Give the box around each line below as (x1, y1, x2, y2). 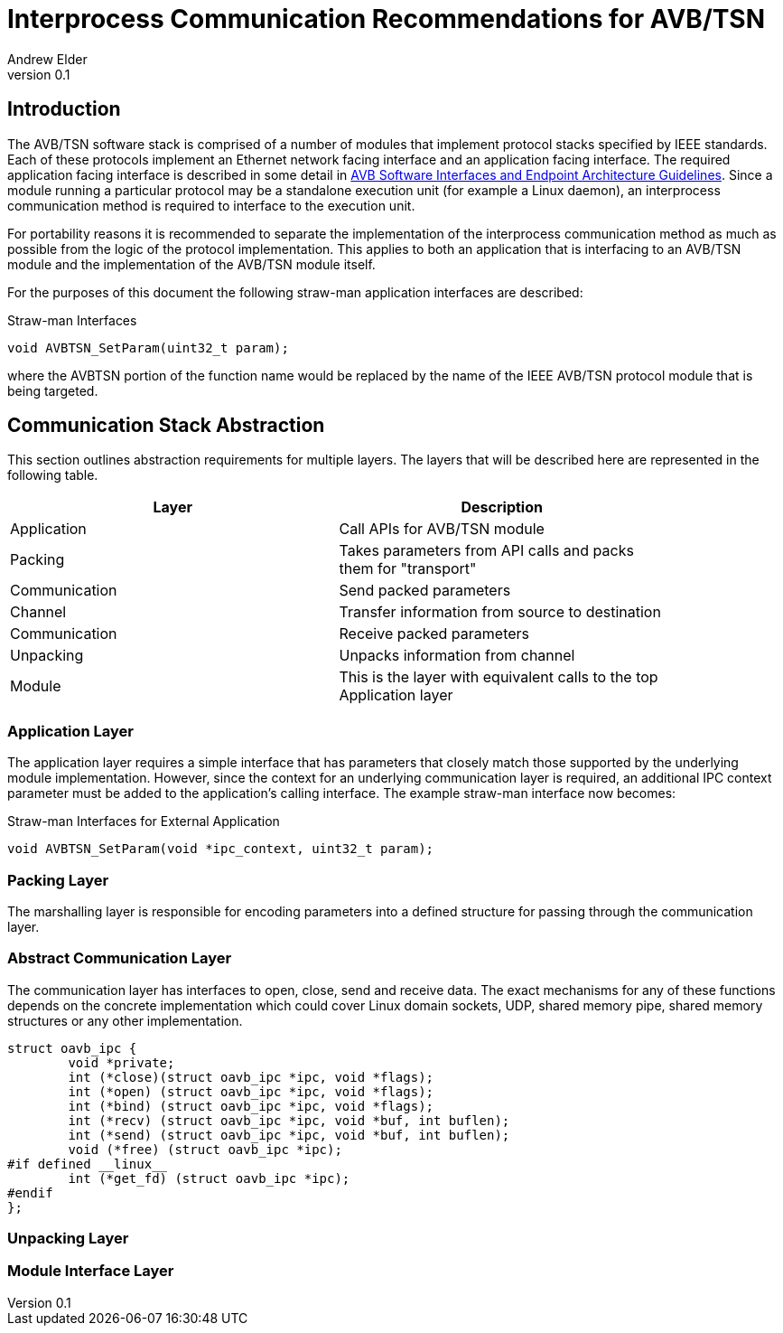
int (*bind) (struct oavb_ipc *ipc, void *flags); (68, 1098, 434, 1113)
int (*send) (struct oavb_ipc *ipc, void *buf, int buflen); (68, 1127, 510, 1142)
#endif (7, 1185, 53, 1200)
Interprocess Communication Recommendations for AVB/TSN (7, 4, 765, 34)
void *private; (68, 1055, 175, 1070)
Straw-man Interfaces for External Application (7, 813, 280, 830)
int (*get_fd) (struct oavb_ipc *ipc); (68, 1170, 350, 1186)
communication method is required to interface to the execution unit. (7, 197, 415, 213)
